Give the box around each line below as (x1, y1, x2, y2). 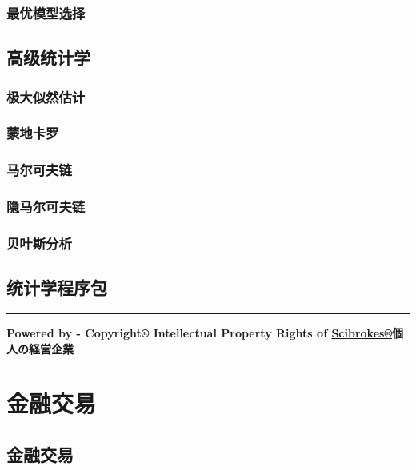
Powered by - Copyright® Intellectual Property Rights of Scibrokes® (6, 325, 392, 341)
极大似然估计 (6, 86, 86, 106)
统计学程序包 (6, 275, 107, 300)
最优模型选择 (6, 2, 86, 22)
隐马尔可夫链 (6, 197, 86, 217)
